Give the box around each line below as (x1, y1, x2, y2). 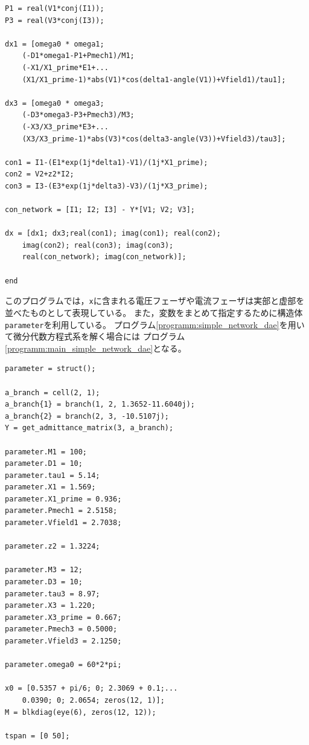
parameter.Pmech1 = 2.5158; (5, 506, 118, 515)
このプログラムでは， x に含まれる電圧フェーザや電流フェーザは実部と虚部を (5, 294, 305, 307)
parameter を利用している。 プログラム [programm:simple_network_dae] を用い (5, 318, 305, 331)
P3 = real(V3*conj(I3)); (5, 16, 104, 25)
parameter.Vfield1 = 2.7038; (5, 518, 122, 527)
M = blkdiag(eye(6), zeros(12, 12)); (5, 708, 156, 717)
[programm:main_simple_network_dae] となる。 (5, 341, 186, 354)
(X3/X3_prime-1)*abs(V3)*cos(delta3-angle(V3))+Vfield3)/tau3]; (22, 134, 286, 143)
